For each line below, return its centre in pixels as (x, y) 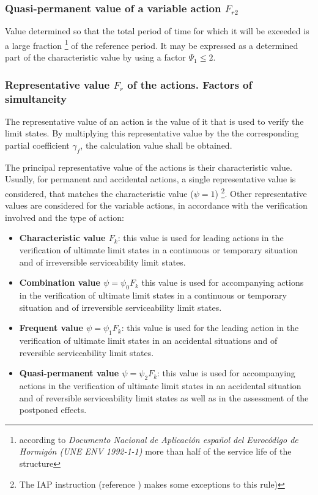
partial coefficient (37, 145)
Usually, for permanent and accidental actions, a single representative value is (150, 179)
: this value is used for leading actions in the (201, 238)
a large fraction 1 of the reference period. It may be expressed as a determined (152, 44)
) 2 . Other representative (261, 192)
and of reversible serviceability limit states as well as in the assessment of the (164, 397)
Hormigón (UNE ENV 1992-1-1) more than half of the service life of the (155, 451)
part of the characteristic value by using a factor (95, 57)
